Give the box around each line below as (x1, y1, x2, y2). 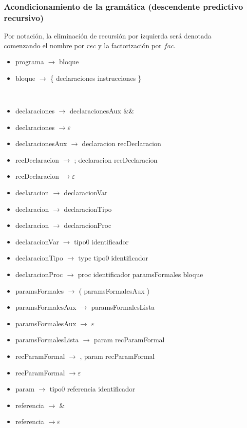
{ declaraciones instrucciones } (50, 73, 142, 83)
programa (15, 56, 44, 67)
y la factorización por (98, 40, 162, 50)
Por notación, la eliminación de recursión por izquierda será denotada (4, 31, 211, 41)
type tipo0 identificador (78, 253, 149, 263)
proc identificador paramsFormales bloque (77, 269, 203, 279)
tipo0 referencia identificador (49, 384, 135, 394)
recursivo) (4, 11, 44, 23)
